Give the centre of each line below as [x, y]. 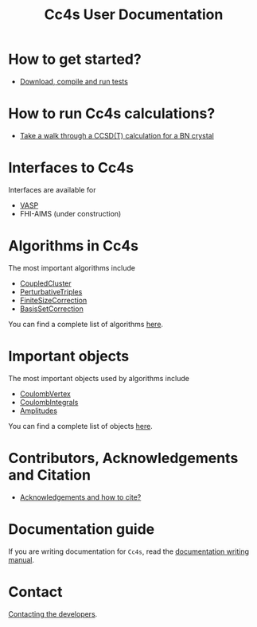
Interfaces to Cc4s [71, 168]
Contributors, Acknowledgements [123, 458]
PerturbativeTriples [51, 291]
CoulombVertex [45, 393]
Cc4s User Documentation [134, 15]
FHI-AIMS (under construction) [70, 213]
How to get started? [75, 59]
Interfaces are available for [52, 189]
